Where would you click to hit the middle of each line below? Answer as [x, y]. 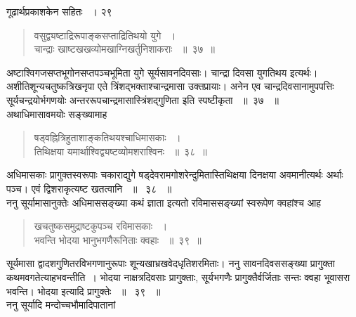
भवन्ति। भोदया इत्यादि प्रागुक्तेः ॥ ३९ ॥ [84, 291]
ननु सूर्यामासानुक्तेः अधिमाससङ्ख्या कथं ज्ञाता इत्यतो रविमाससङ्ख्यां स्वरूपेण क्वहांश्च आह [164, 202]
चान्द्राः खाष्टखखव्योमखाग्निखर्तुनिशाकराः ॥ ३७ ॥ [125, 49]
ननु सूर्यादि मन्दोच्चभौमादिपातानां [61, 305]
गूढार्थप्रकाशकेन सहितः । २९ [59, 11]
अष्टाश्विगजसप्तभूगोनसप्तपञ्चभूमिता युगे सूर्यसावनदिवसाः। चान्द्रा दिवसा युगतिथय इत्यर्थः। [162, 72]
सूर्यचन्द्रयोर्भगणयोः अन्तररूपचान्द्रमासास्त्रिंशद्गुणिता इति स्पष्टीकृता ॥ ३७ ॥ [143, 99]
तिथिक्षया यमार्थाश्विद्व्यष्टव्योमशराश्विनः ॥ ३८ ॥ [120, 151]
